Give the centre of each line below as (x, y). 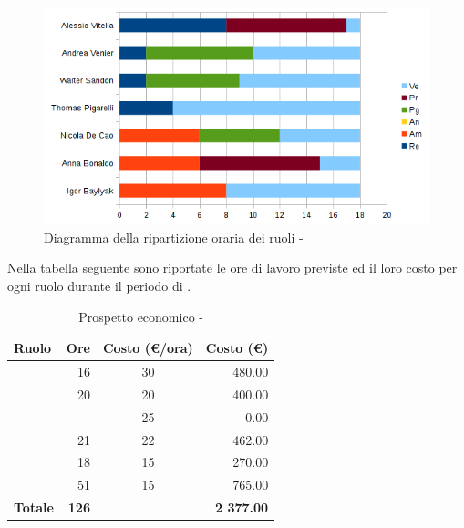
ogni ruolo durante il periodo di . (99, 286)
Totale (34, 507)
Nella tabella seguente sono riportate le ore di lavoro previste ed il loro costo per (232, 268)
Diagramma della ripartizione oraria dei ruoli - (174, 237)
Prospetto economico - (141, 316)
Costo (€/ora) (148, 348)
